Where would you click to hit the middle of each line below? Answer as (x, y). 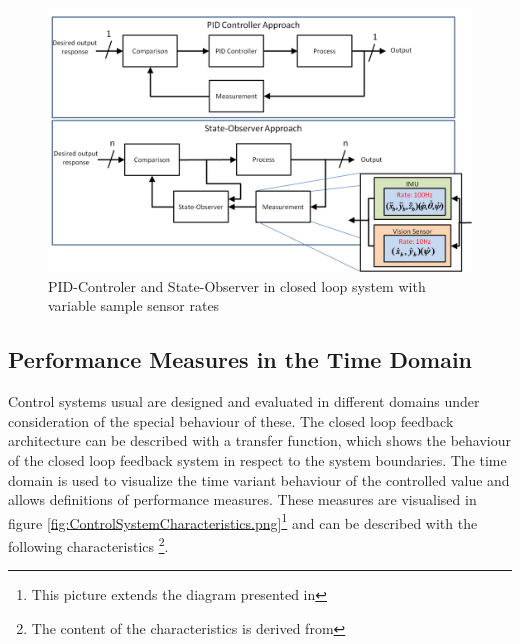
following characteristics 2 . (88, 544)
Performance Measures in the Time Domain (240, 359)
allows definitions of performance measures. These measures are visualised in (242, 499)
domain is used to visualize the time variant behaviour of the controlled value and (259, 479)
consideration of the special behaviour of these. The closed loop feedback (231, 420)
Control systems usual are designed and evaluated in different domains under (244, 401)
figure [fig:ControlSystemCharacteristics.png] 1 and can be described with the (243, 521)
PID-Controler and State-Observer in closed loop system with (237, 285)
